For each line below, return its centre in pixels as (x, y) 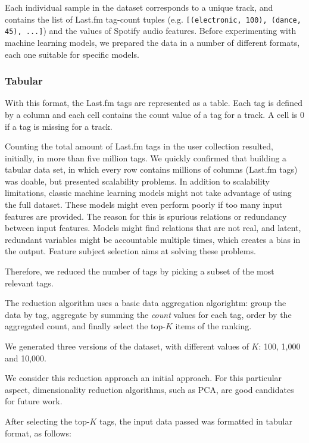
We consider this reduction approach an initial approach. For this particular (143, 378)
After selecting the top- (47, 421)
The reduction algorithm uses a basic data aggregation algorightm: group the (146, 303)
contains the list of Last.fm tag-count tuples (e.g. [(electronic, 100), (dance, (153, 19)
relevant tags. (29, 283)
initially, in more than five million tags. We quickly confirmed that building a (146, 157)
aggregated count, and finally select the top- (85, 326)
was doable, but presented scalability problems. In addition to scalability (137, 181)
